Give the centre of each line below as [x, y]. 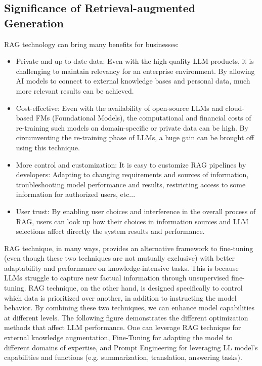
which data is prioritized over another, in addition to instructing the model [120, 297]
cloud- [235, 108]
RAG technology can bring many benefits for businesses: [92, 44]
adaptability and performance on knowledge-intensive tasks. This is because [121, 268]
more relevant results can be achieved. [75, 90]
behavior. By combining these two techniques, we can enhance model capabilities [129, 308]
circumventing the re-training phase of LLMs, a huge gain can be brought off [135, 137]
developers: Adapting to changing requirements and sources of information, [132, 174]
